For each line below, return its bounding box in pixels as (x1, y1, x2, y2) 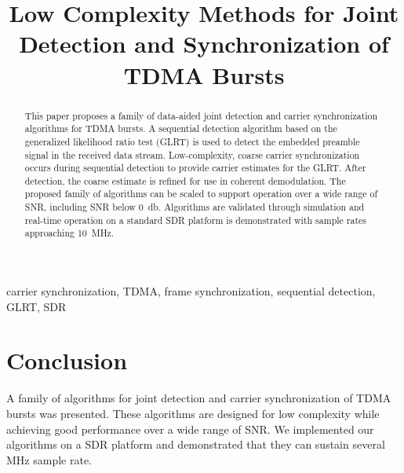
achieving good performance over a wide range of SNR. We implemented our (6, 420, 374, 437)
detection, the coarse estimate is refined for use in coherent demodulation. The (24, 174, 346, 187)
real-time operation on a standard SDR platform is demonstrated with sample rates (24, 213, 366, 226)
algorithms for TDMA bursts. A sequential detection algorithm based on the (24, 122, 337, 135)
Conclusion (6, 344, 128, 376)
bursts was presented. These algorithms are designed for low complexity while (6, 405, 380, 422)
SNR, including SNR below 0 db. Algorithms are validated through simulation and (24, 200, 365, 214)
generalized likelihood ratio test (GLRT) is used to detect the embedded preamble (24, 134, 360, 148)
